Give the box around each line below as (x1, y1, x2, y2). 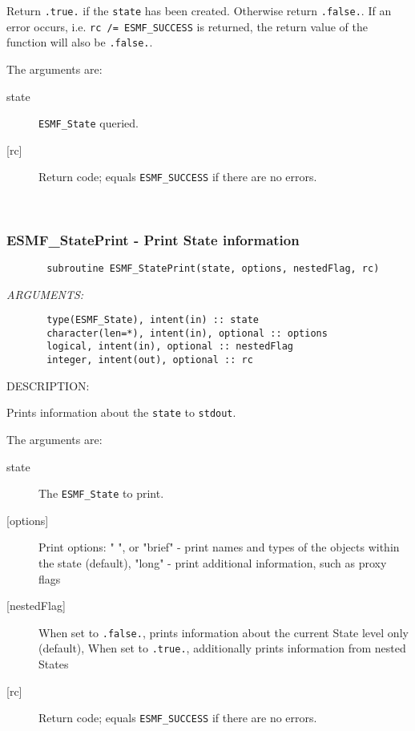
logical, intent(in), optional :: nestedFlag (46, 341, 293, 353)
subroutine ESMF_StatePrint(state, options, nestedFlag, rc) (46, 262, 380, 274)
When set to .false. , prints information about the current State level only (38, 624, 409, 640)
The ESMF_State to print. (38, 485, 164, 502)
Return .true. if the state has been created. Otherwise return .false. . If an (6, 2, 392, 18)
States (38, 656, 69, 672)
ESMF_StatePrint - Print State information (6, 229, 300, 249)
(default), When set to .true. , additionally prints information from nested (38, 640, 406, 656)
